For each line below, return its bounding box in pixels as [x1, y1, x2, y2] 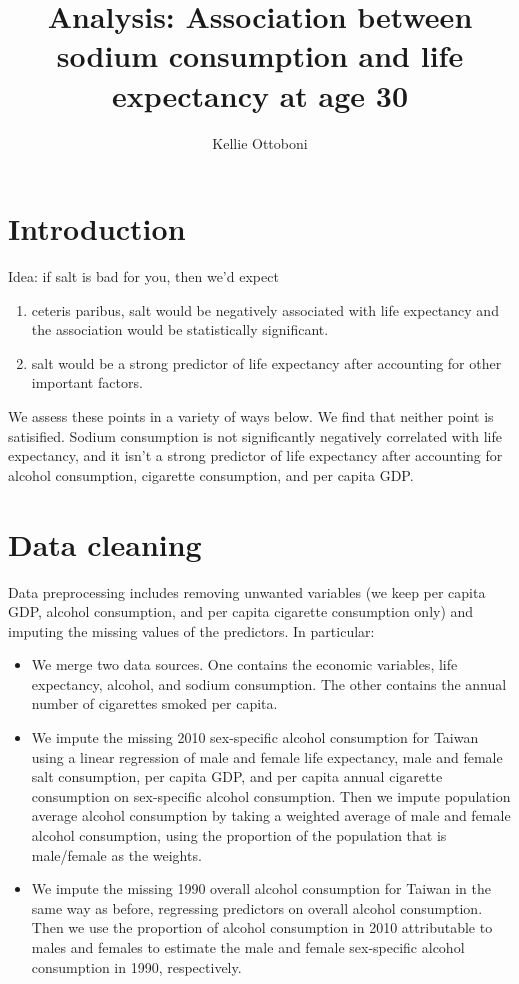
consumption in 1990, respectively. [31, 956, 242, 977]
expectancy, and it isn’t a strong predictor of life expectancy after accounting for [8, 445, 503, 466]
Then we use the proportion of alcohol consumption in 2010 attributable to [31, 917, 493, 938]
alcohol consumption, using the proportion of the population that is [31, 825, 447, 846]
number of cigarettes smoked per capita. [31, 693, 278, 714]
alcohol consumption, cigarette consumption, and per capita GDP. [8, 464, 414, 485]
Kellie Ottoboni [212, 132, 308, 153]
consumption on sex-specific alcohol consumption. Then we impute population [31, 785, 511, 806]
